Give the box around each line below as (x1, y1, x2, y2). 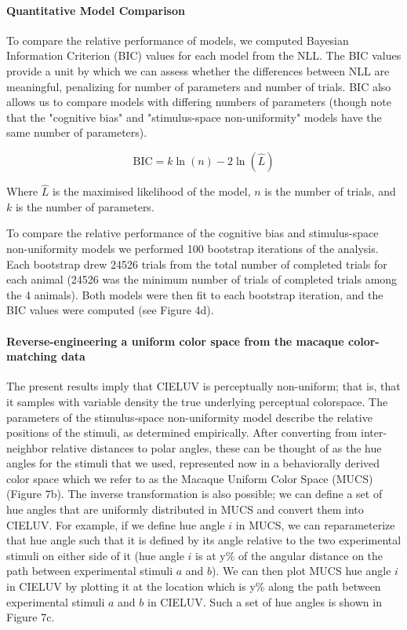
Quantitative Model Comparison (6, 2, 185, 18)
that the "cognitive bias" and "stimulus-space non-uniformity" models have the (6, 108, 382, 125)
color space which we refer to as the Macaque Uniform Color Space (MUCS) (6, 470, 373, 486)
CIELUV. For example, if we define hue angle (6, 516, 225, 533)
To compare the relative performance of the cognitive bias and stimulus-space (6, 225, 379, 241)
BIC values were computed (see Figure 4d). (6, 302, 214, 318)
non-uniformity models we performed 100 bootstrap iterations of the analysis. (6, 240, 379, 256)
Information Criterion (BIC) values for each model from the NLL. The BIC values (6, 47, 402, 64)
